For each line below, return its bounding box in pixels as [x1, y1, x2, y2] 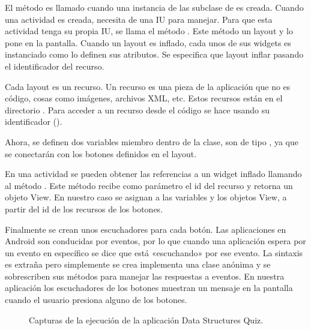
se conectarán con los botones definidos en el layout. [5, 147, 197, 160]
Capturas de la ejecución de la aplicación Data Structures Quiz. [29, 313, 264, 326]
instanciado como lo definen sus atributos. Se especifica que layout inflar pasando [5, 48, 304, 61]
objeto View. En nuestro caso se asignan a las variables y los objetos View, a [5, 191, 287, 203]
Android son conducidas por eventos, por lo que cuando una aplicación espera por [5, 235, 306, 247]
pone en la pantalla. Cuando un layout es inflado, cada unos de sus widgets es [5, 36, 291, 49]
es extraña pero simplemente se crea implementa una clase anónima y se [5, 258, 271, 271]
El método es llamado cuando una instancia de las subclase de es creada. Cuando [5, 1, 304, 13]
